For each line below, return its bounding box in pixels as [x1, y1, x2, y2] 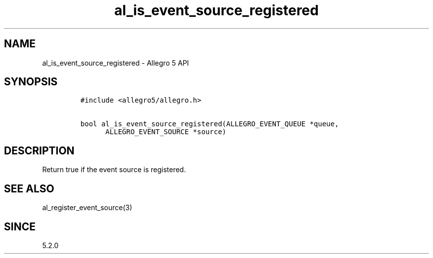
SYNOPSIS [4, 75, 58, 88]
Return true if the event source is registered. [42, 165, 186, 174]
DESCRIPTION [4, 144, 75, 157]
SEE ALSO [4, 182, 54, 195]
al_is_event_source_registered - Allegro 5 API [42, 58, 189, 67]
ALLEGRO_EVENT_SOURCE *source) [105, 128, 226, 136]
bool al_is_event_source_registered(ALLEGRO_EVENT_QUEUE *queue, [80, 120, 339, 128]
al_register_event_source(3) [42, 203, 132, 212]
